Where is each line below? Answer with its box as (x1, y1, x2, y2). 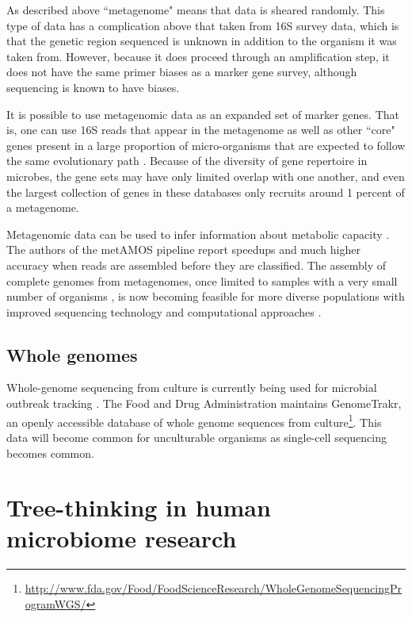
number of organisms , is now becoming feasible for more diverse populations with (6, 288, 405, 305)
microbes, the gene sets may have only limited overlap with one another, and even (6, 167, 405, 184)
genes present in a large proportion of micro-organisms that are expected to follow (6, 136, 406, 153)
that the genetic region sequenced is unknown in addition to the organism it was (6, 33, 397, 49)
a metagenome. (6, 199, 79, 216)
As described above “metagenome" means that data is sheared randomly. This (6, 2, 385, 17)
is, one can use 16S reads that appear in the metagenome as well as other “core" (6, 121, 395, 138)
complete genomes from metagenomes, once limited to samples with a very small (6, 272, 398, 289)
